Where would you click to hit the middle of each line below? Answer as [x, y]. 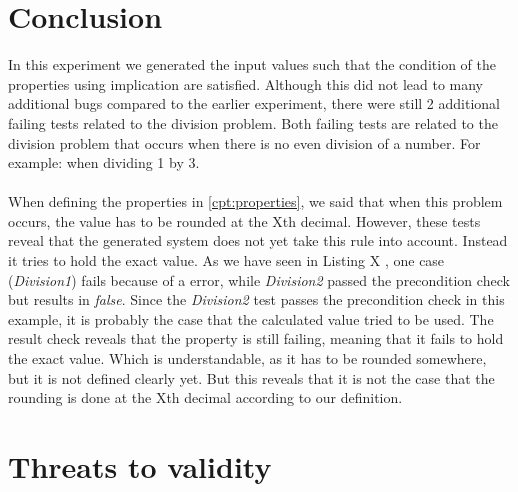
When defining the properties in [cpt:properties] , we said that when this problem [255, 201]
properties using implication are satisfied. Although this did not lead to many [245, 83]
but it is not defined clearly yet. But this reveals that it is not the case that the [251, 377]
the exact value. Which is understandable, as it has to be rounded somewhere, [247, 358]
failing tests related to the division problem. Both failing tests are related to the [253, 122]
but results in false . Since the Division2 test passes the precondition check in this [256, 299]
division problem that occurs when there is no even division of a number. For [244, 142]
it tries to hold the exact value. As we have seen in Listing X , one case [226, 260]
